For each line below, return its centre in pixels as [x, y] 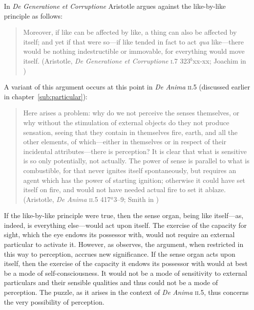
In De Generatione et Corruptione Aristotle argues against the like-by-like [115, 6]
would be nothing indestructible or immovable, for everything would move [134, 51]
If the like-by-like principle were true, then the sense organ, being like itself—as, [124, 215]
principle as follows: [33, 15]
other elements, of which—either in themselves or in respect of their [125, 142]
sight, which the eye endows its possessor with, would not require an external [119, 234]
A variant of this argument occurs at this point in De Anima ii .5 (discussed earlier [127, 87]
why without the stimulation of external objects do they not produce [126, 122]
